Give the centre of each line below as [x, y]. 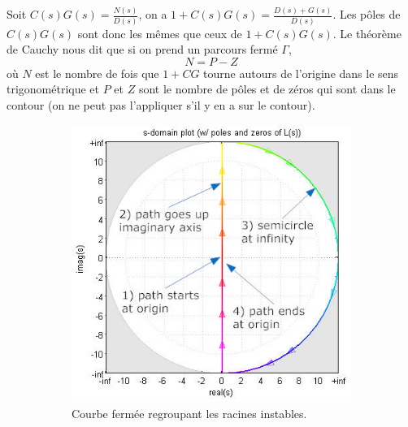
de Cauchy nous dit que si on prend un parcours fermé [142, 49]
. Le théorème [367, 33]
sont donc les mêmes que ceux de [160, 33]
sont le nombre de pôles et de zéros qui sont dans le [267, 89]
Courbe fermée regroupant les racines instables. [189, 413]
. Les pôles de [367, 14]
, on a [153, 14]
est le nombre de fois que [97, 73]
